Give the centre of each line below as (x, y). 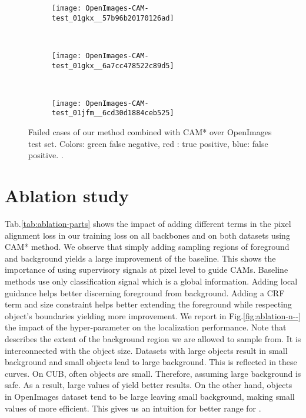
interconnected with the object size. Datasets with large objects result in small (146, 350)
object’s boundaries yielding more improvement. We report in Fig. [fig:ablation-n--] (153, 315)
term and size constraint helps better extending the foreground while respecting (148, 304)
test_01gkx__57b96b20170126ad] (113, 18)
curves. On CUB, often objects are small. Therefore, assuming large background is (153, 373)
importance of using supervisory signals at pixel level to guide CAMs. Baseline (147, 270)
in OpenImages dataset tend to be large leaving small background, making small (150, 396)
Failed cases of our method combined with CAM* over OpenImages (150, 132)
